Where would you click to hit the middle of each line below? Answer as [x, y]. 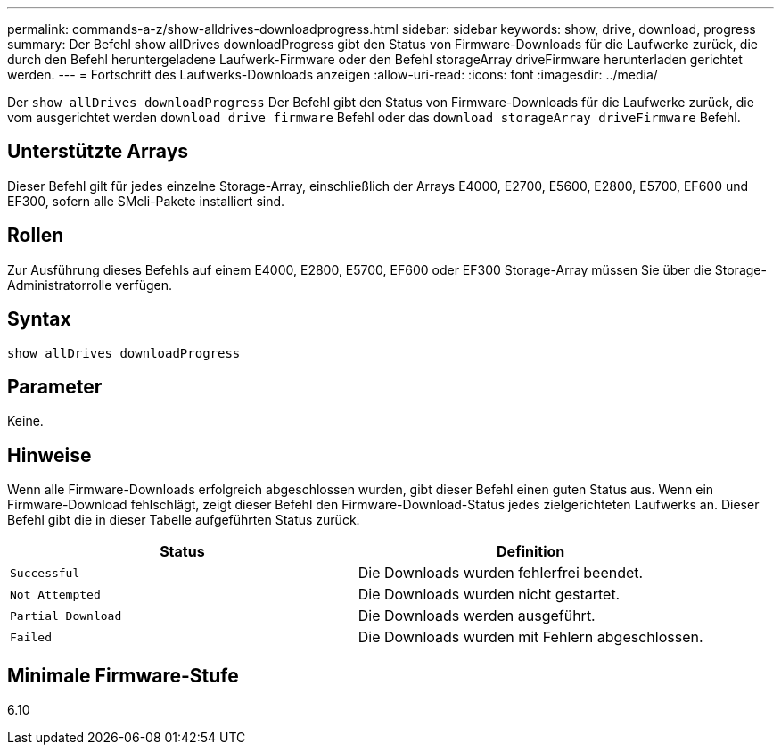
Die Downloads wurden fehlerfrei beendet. [501, 573]
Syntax [39, 319]
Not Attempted [55, 594]
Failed [31, 637]
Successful [45, 573]
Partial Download [66, 616]
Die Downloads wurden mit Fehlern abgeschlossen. [530, 637]
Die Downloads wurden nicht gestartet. [489, 595]
